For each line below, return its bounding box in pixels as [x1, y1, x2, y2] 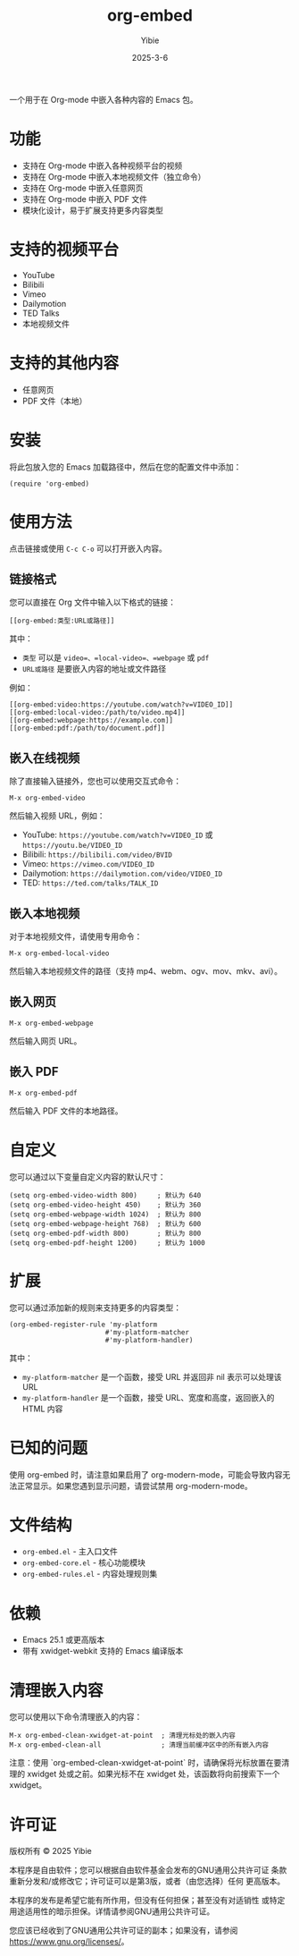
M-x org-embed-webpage [9, 1019, 94, 1028]
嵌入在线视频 [9, 750, 80, 766]
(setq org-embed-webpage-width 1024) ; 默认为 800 [9, 1209, 202, 1219]
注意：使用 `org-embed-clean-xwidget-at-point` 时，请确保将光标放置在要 [9, 1757, 282, 1768]
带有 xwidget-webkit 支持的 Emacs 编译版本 [21, 1646, 184, 1656]
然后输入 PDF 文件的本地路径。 [9, 1105, 123, 1116]
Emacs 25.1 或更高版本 [21, 1634, 105, 1646]
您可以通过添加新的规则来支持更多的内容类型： [9, 1302, 181, 1313]
